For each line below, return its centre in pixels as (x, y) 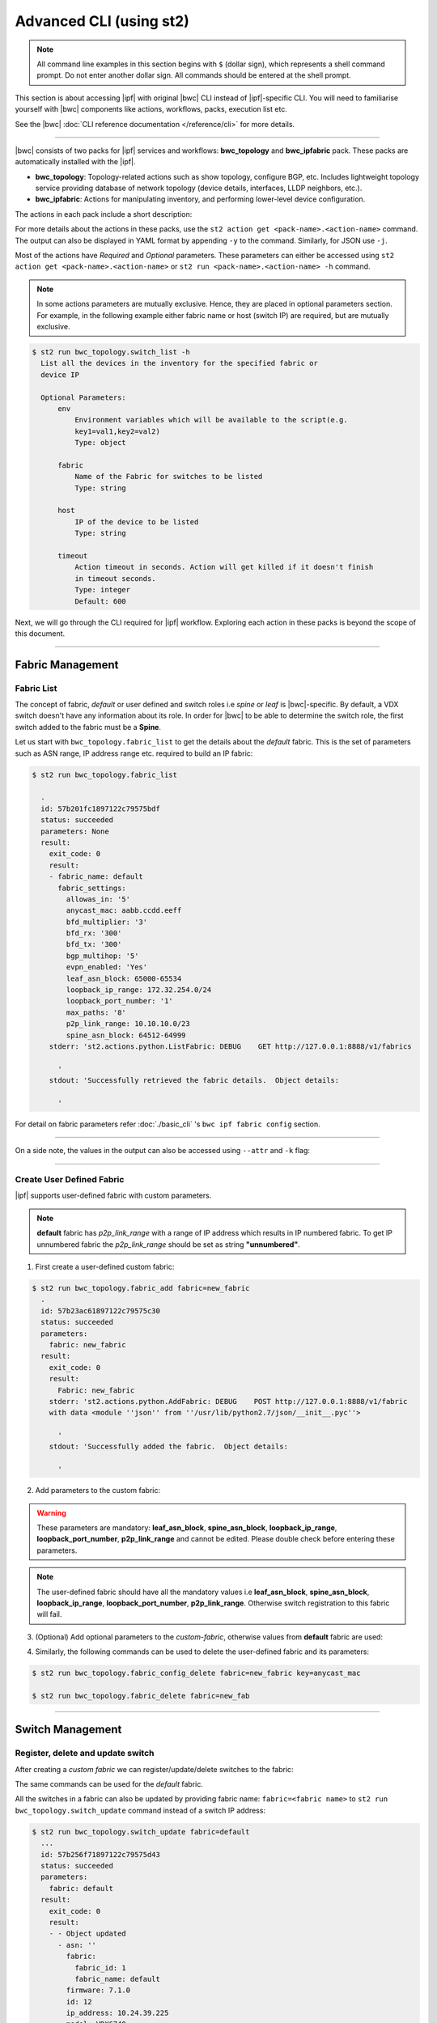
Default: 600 (100, 601)
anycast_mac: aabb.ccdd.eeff (124, 911)
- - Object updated (88, 1934)
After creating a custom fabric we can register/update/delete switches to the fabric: (155, 1769)
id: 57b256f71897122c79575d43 (101, 1854)
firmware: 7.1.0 (98, 1990)
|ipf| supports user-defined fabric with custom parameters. (113, 1196)
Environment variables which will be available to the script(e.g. (211, 420)
